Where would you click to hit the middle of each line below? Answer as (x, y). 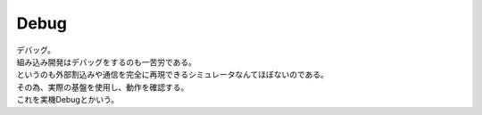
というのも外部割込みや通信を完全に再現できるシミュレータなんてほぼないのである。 (173, 75)
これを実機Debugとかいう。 (68, 100)
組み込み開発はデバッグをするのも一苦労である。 (106, 62)
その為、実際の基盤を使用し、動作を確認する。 (103, 87)
